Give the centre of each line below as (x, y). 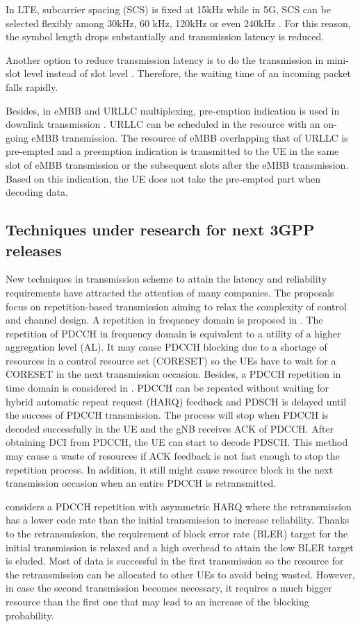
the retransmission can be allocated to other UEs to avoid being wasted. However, (180, 574)
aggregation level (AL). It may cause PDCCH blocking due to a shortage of (166, 347)
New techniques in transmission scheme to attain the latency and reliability (166, 279)
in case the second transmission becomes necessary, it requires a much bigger (169, 588)
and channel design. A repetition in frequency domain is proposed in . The (164, 320)
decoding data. (37, 192)
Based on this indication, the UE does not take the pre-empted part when (163, 178)
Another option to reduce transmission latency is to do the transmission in (165, 59)
